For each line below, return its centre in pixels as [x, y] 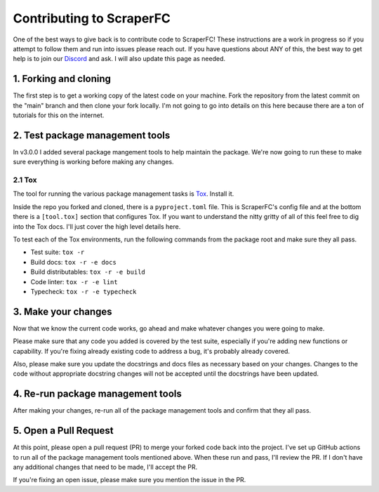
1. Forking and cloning [62, 79]
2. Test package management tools [92, 135]
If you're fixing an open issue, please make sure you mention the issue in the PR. [129, 480]
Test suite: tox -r [58, 252]
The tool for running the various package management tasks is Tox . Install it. [124, 194]
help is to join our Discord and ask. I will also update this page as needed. [119, 59]
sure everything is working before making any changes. [94, 162]
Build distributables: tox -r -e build [88, 272]
